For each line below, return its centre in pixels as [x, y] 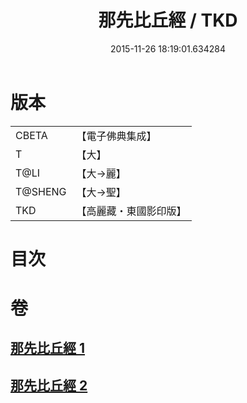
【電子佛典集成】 [116, 136]
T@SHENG [41, 191]
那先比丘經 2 [49, 385]
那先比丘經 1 [48, 348]
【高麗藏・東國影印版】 [131, 211]
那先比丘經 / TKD [168, 20]
